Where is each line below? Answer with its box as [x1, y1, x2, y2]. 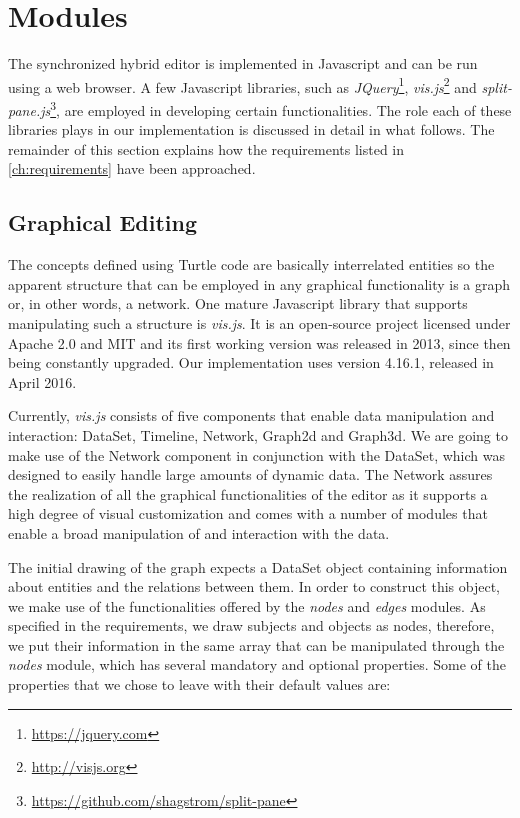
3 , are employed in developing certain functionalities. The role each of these [50, 96, 512, 120]
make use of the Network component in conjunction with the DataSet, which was [8, 444, 505, 465]
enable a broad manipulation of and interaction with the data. [8, 522, 390, 543]
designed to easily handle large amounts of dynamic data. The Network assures [8, 464, 493, 485]
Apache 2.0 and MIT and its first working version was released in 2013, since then [8, 332, 511, 353]
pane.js [8, 99, 51, 120]
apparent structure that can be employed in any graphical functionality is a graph [8, 273, 511, 294]
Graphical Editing [8, 207, 197, 238]
